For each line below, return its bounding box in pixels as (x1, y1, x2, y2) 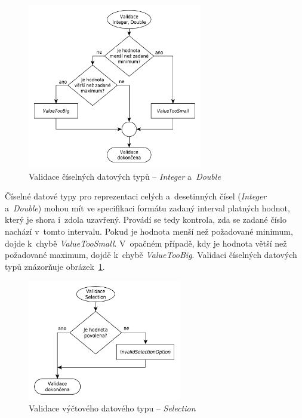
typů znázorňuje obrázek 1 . (5, 260, 105, 272)
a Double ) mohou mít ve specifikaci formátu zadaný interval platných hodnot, (5, 201, 290, 214)
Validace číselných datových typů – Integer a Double (29, 170, 221, 182)
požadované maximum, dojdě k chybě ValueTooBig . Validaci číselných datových (5, 248, 297, 261)
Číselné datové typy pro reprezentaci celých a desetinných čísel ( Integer (5, 190, 267, 202)
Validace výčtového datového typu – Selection (29, 402, 196, 414)
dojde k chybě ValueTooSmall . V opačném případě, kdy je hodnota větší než (5, 236, 287, 249)
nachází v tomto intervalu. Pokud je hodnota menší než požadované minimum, (5, 225, 293, 237)
